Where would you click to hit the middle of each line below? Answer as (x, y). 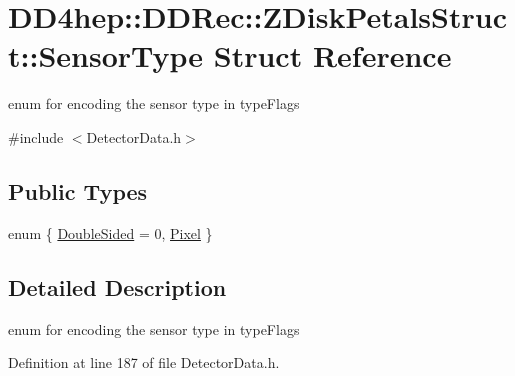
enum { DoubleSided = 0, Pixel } (110, 232)
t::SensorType (106, 55)
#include (36, 136)
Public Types (78, 190)
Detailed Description (117, 286)
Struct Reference (332, 55)
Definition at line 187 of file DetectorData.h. (144, 362)
